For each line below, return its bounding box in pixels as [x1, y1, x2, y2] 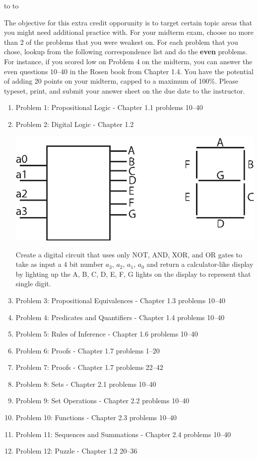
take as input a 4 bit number [15, 259, 104, 269]
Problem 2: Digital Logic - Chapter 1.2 [15, 118, 134, 129]
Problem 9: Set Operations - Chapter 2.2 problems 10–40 [15, 395, 190, 406]
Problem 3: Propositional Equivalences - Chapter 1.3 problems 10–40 [15, 295, 225, 305]
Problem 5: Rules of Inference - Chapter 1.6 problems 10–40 [15, 329, 198, 339]
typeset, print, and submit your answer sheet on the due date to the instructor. [4, 85, 245, 96]
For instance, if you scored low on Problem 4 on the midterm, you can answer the [4, 56, 253, 66]
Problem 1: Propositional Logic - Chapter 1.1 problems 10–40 [15, 102, 203, 113]
